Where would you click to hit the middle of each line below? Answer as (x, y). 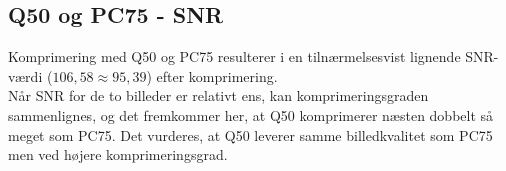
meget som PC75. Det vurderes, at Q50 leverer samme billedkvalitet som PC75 (250, 134)
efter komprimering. (217, 75)
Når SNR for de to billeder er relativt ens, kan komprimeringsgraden (218, 95)
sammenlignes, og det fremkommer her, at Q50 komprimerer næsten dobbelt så (251, 114)
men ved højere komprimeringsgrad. (118, 154)
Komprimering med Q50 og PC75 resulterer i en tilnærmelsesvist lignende (234, 56)
